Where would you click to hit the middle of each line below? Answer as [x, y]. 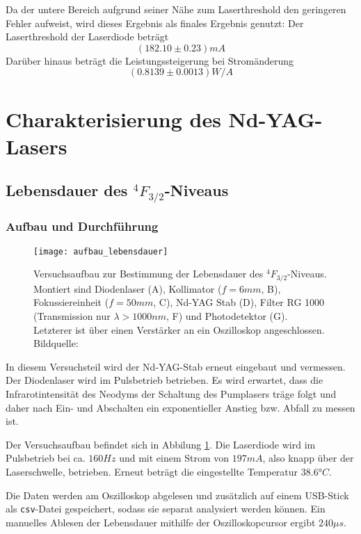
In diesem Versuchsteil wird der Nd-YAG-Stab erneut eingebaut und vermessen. [176, 366]
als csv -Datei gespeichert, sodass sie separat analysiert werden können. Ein [166, 509]
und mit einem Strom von [174, 458]
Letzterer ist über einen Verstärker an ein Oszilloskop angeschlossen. [179, 329]
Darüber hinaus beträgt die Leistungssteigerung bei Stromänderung [150, 60]
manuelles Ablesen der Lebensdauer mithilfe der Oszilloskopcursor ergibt [161, 522]
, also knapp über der [308, 458]
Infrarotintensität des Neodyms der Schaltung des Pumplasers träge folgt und [171, 393]
